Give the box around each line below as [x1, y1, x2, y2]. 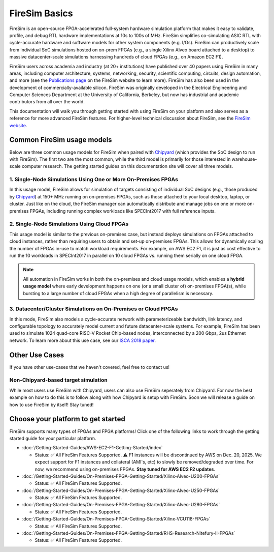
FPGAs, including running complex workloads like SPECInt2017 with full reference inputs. [29, 208, 216, 214]
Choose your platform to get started [9, 415, 125, 423]
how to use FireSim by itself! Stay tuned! [9, 401, 94, 408]
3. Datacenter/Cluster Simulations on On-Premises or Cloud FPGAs [9, 305, 178, 312]
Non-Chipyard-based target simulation [9, 376, 108, 384]
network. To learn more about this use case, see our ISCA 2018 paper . [9, 337, 156, 343]
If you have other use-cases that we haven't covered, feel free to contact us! [9, 364, 170, 370]
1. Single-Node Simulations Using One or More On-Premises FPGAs [9, 176, 179, 183]
